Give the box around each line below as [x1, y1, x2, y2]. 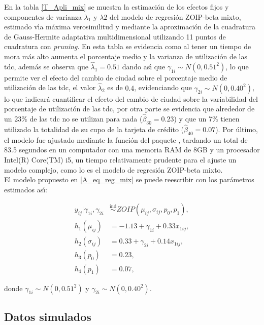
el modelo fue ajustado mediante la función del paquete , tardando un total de [4, 134, 248, 145]
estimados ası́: [4, 184, 47, 194]
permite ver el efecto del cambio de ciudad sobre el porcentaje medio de [4, 72, 227, 83]
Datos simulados [4, 308, 91, 324]
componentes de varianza [4, 11, 82, 22]
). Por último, [215, 124, 258, 135]
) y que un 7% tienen [174, 113, 240, 124]
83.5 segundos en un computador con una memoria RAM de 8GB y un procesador [4, 144, 260, 155]
